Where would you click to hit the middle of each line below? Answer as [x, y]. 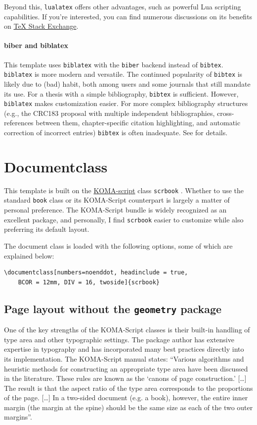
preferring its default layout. [47, 229]
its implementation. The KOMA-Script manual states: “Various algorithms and [124, 358]
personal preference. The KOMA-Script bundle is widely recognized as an [115, 210]
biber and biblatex [36, 45]
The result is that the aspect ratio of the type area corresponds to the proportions [128, 388]
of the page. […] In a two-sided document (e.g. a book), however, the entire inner [126, 398]
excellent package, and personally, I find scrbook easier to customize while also [124, 219]
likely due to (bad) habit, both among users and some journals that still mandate [127, 83]
